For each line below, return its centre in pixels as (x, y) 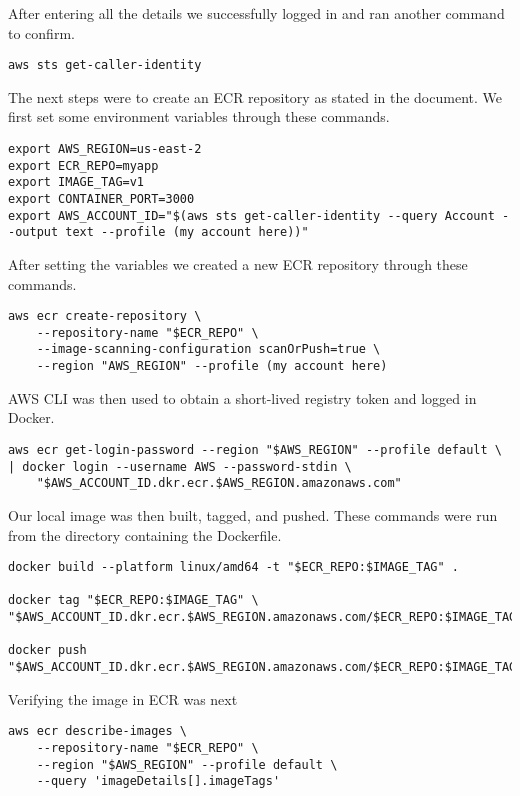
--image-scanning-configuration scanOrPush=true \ (208, 349)
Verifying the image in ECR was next (123, 698)
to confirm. (41, 32)
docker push (47, 650)
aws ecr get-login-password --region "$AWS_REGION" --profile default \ (255, 449)
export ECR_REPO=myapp (83, 165)
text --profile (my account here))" (187, 232)
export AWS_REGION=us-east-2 (105, 149)
